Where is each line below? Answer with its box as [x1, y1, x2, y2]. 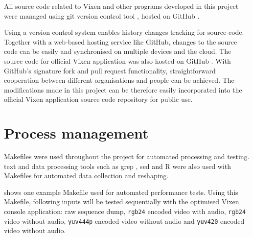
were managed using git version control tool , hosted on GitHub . [4, 10, 200, 21]
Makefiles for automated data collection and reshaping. [4, 170, 169, 181]
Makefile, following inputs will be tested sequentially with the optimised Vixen [4, 196, 239, 207]
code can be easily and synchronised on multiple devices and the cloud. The [4, 46, 231, 56]
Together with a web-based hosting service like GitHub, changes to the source [4, 36, 237, 47]
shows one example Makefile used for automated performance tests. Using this [4, 187, 238, 197]
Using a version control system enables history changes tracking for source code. [4, 27, 244, 37]
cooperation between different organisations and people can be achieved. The [4, 75, 234, 85]
